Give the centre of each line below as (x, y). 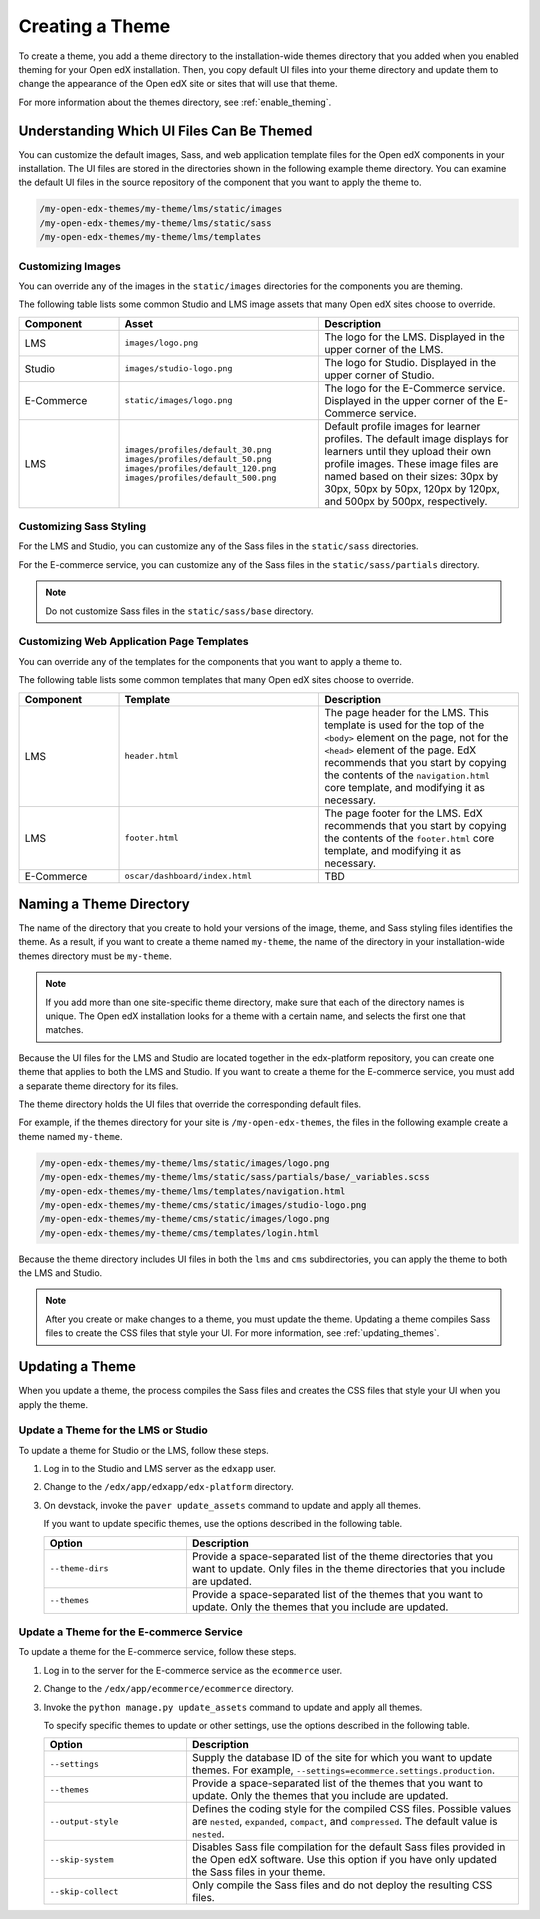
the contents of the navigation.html (407, 775)
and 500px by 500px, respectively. (406, 501)
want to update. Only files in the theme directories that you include (348, 1568)
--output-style (84, 1821)
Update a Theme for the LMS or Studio (113, 1430)
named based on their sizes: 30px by (411, 476)
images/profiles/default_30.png (198, 449)
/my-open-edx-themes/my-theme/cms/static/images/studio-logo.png (203, 1204)
